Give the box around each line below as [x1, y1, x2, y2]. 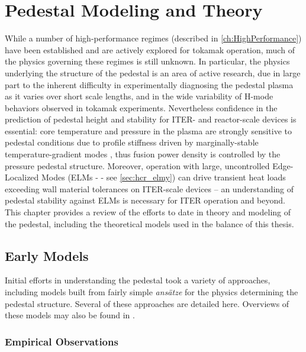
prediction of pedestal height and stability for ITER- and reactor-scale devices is [5, 113, 297, 125]
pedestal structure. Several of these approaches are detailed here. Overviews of [5, 297, 289, 309]
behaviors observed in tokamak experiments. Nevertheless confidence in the [5, 101, 278, 114]
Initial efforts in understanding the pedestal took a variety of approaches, [5, 274, 270, 286]
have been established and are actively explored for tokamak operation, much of [5, 43, 295, 56]
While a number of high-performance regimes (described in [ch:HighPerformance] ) [5, 32, 302, 44]
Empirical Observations [5, 334, 118, 348]
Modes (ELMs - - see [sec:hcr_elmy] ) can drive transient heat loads [41, 171, 286, 183]
